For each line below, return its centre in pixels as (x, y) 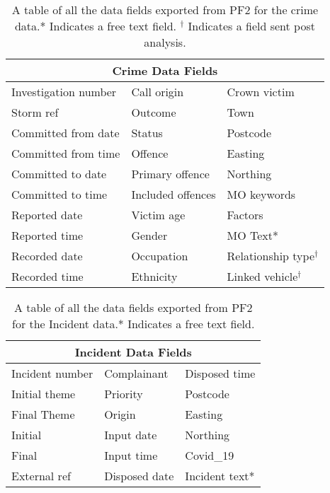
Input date (131, 435)
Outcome (154, 112)
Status (147, 133)
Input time (131, 455)
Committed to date (59, 174)
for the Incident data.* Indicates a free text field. (133, 324)
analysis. (165, 42)
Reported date (47, 215)
